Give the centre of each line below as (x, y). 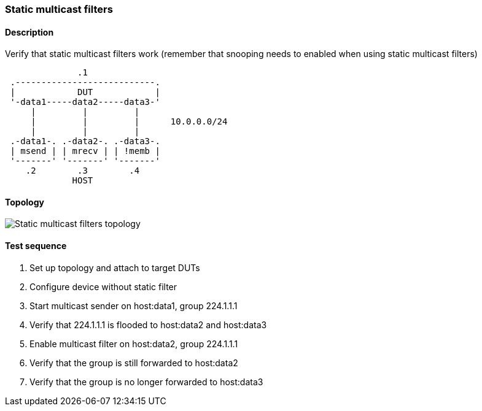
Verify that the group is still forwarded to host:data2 (134, 363)
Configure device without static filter (103, 286)
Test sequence (36, 246)
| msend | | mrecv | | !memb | (85, 151)
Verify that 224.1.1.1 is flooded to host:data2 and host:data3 (148, 325)
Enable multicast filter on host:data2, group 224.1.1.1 (134, 344)
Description (29, 32)
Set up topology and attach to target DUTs (115, 267)
